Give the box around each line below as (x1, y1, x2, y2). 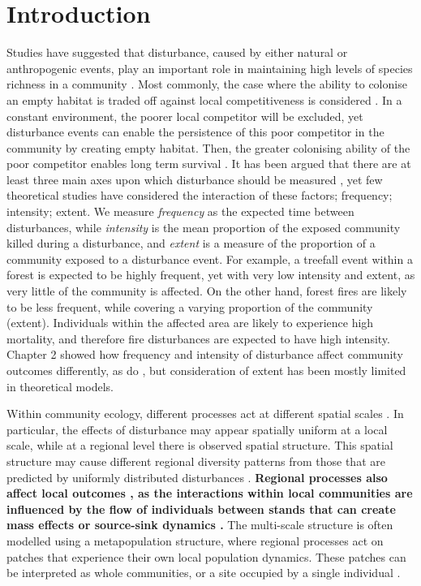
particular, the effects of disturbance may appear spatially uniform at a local (6, 420, 388, 437)
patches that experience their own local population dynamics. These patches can (6, 548, 406, 565)
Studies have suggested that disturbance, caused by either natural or (6, 44, 348, 61)
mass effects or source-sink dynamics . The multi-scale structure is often (6, 516, 393, 533)
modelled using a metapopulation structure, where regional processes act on (6, 532, 384, 549)
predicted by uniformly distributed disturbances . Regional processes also (6, 468, 388, 485)
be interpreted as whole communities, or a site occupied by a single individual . (6, 564, 401, 581)
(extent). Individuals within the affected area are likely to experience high (6, 314, 374, 331)
